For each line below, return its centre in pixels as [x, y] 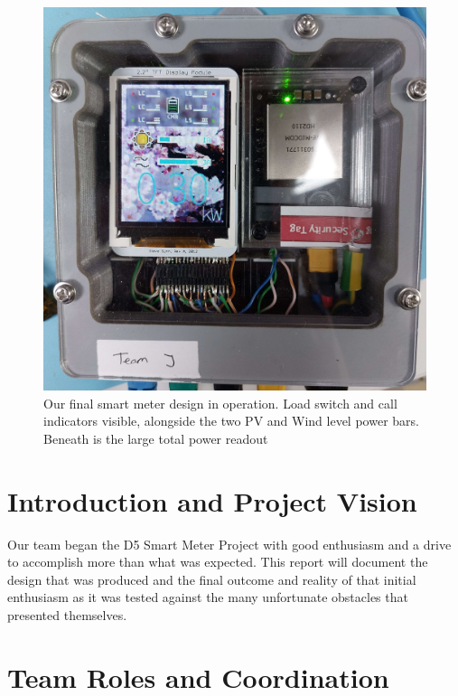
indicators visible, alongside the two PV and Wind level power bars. [231, 421]
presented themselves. [67, 614]
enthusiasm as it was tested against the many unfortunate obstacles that [208, 597]
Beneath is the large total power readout [156, 438]
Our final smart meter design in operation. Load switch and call [220, 403]
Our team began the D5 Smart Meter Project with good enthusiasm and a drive [229, 544]
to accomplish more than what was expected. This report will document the [218, 562]
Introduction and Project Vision [212, 500]
